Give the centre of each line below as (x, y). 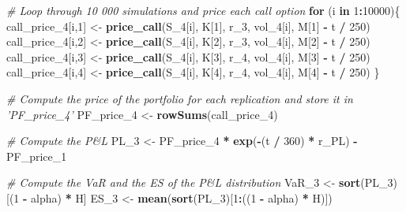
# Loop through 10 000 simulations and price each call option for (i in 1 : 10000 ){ (203, 10)
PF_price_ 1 (37, 156)
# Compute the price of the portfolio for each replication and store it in (180, 98)
